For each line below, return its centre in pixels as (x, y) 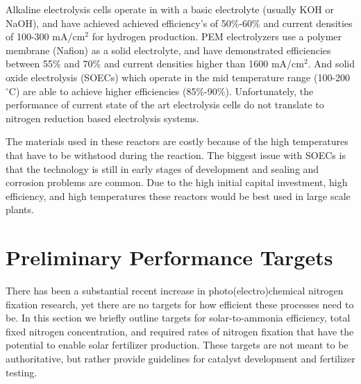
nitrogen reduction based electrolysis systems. (103, 118)
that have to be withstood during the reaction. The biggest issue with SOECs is (176, 155)
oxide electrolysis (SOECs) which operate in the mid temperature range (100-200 (178, 77)
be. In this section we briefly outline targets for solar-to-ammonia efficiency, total (178, 318)
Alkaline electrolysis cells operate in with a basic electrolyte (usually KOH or (170, 9)
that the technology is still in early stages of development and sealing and (162, 168)
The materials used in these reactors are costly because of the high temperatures (177, 141)
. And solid (331, 64)
